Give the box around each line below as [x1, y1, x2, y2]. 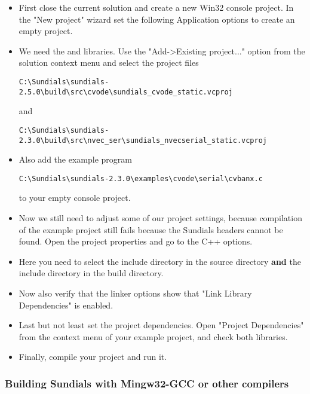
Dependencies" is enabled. [19, 298, 113, 311]
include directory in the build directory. [19, 267, 164, 279]
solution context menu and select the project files [19, 56, 199, 69]
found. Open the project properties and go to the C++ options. [19, 235, 253, 248]
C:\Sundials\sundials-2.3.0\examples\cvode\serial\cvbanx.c [19, 174, 263, 183]
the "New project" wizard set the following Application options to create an [19, 13, 295, 25]
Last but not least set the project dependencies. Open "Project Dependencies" [19, 319, 304, 331]
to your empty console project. [19, 191, 131, 204]
